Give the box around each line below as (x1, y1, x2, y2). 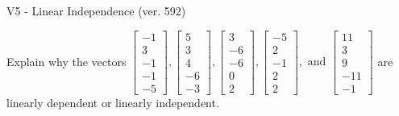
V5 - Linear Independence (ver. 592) (6, 2, 186, 19)
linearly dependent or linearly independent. (6, 93, 219, 110)
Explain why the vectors (6, 52, 127, 69)
